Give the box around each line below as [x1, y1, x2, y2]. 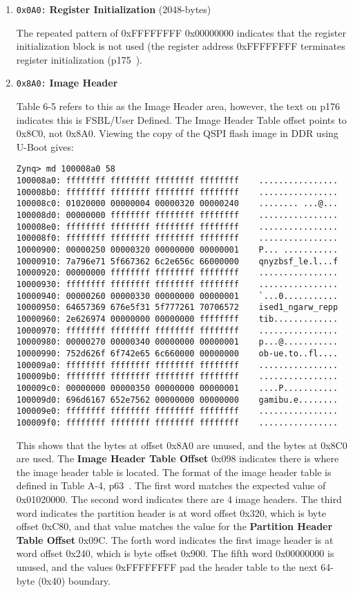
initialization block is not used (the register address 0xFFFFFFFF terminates [16, 39, 345, 53]
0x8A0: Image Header [16, 75, 118, 90]
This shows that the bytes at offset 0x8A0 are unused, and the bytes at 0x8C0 [16, 437, 347, 452]
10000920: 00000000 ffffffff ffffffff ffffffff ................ [16, 268, 338, 278]
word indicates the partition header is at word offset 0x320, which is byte [16, 505, 326, 520]
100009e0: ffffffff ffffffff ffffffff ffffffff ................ [16, 406, 338, 417]
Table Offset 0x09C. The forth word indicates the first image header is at [16, 532, 334, 547]
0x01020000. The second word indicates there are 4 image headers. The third [16, 491, 342, 506]
